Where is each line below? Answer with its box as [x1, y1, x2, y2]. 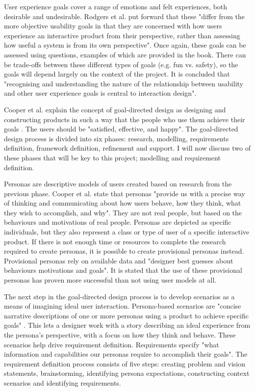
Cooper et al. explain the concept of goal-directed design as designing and [4, 104, 226, 114]
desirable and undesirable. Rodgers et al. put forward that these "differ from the [4, 11, 245, 21]
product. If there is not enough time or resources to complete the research [4, 236, 226, 246]
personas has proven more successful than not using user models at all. [4, 275, 217, 285]
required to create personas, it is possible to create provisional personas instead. [4, 246, 244, 256]
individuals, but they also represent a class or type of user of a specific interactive [4, 227, 250, 237]
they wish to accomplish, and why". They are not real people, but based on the [4, 207, 242, 217]
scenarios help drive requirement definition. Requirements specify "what [4, 339, 219, 349]
